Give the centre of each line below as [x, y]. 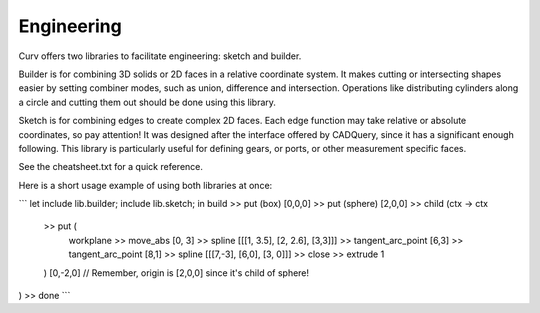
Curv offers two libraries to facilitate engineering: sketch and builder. [160, 56]
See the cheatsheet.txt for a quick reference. [111, 167]
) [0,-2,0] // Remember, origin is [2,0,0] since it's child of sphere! [176, 272]
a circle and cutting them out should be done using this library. [147, 102]
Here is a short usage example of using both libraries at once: [145, 185]
